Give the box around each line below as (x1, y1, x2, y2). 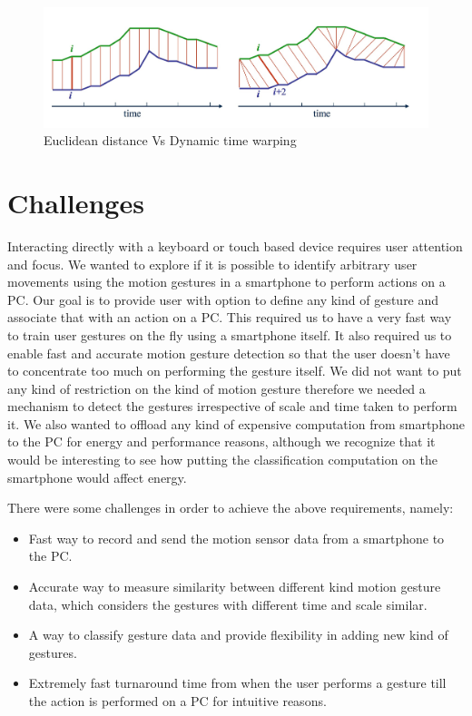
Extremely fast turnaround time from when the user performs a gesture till (28, 673, 447, 692)
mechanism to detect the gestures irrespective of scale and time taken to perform (7, 397, 457, 416)
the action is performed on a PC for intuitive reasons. (28, 691, 327, 710)
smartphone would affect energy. (7, 467, 187, 486)
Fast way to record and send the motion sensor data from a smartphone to (28, 528, 445, 547)
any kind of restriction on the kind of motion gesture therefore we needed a (7, 378, 426, 397)
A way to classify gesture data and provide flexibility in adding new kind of (28, 625, 448, 644)
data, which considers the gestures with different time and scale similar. (28, 594, 428, 613)
